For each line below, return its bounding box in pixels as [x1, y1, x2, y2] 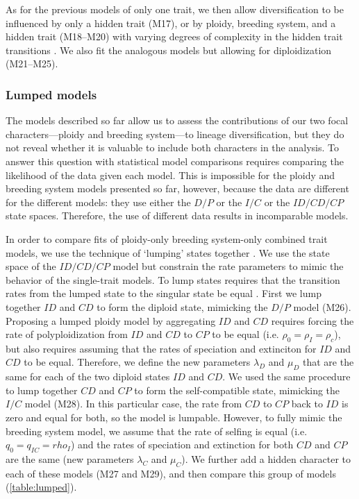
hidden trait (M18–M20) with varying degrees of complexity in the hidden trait [6, 29, 343, 44]
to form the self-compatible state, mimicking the [134, 382, 340, 397]
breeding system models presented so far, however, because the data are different [6, 181, 349, 196]
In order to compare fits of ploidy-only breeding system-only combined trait [6, 231, 328, 246]
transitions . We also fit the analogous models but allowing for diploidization [6, 42, 332, 57]
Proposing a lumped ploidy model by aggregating [6, 313, 216, 328]
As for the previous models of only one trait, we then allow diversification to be [6, 2, 344, 16]
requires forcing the [271, 313, 354, 328]
